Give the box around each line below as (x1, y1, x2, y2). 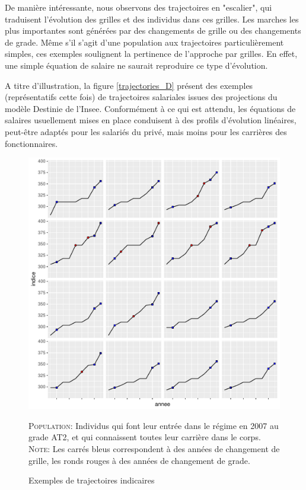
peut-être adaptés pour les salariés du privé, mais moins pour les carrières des (5, 125, 287, 137)
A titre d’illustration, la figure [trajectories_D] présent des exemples (5, 79, 253, 91)
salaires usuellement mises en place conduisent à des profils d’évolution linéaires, (5, 114, 297, 126)
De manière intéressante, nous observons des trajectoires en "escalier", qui (5, 1, 272, 13)
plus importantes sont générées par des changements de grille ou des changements (5, 24, 301, 37)
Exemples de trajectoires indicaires (28, 474, 155, 486)
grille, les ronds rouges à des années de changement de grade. (28, 454, 250, 466)
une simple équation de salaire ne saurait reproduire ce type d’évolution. (5, 59, 268, 71)
